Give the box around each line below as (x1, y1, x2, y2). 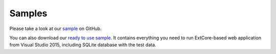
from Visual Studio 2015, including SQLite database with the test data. (9, 42, 156, 48)
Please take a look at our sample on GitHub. (9, 25, 102, 32)
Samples (9, 8, 48, 19)
